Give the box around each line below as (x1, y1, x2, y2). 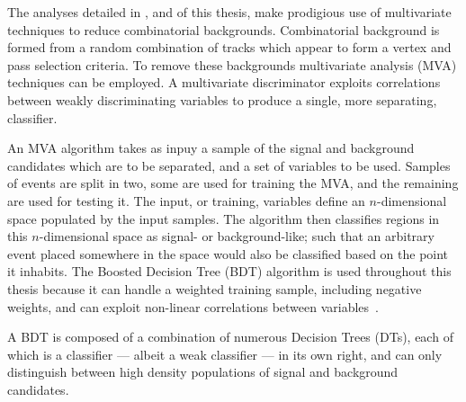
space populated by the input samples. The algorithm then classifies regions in (7, 209, 440, 228)
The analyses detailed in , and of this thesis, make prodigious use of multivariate (7, 3, 452, 21)
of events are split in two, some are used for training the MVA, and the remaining (7, 174, 459, 192)
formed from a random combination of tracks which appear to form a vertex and (7, 38, 452, 57)
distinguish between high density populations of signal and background (7, 362, 399, 381)
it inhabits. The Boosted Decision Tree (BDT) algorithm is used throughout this (7, 262, 452, 281)
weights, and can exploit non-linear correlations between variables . (7, 297, 380, 316)
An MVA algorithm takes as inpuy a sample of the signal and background (7, 138, 415, 157)
